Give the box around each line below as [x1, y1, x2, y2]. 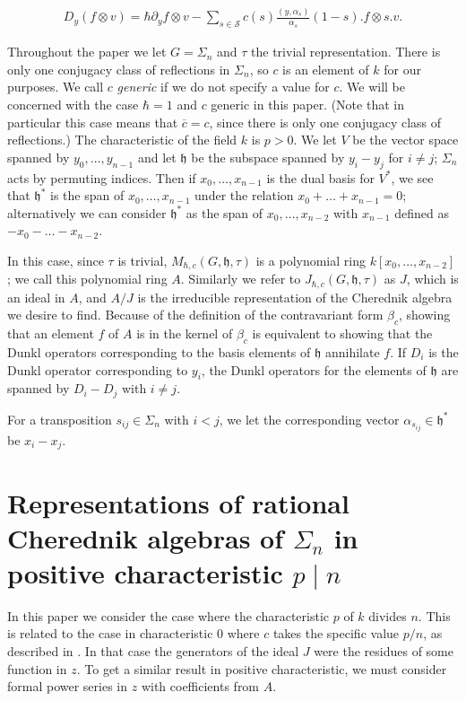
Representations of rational [7, 484, 349, 521]
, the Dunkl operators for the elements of [201, 360, 427, 379]
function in [7, 659, 67, 678]
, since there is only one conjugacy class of [209, 112, 442, 131]
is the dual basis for [266, 168, 375, 187]
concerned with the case [7, 94, 139, 113]
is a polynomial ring [255, 250, 366, 269]
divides [368, 606, 407, 625]
